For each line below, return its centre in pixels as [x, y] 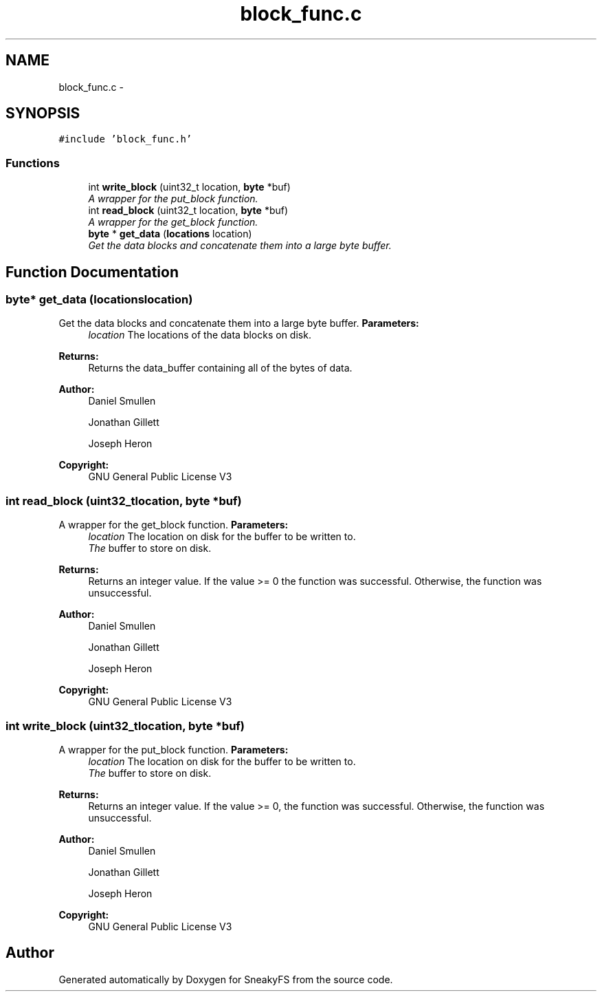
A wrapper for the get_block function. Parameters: [174, 525]
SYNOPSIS [43, 114]
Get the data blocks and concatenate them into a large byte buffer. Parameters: [239, 323]
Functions [33, 163]
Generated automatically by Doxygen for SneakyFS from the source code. [226, 979]
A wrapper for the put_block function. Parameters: [174, 749]
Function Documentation [92, 272]
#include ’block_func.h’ [125, 139]
